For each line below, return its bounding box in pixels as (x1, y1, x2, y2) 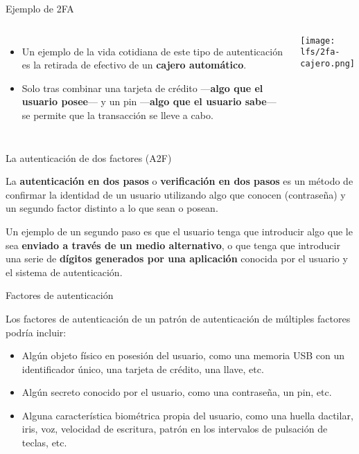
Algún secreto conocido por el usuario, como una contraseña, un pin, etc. (21, 385, 332, 399)
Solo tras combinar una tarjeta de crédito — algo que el (21, 80, 263, 95)
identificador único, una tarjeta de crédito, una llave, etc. (21, 361, 264, 376)
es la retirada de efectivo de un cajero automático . (21, 57, 247, 72)
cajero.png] (300, 58, 355, 69)
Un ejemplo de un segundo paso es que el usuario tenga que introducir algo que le (6, 224, 353, 238)
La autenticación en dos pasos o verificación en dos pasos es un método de (6, 174, 353, 188)
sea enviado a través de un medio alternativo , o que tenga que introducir (6, 237, 340, 252)
